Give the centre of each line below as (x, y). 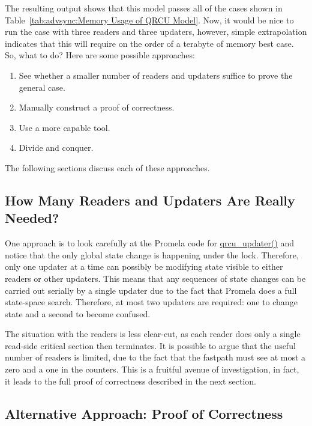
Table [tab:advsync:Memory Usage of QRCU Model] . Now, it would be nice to (149, 20)
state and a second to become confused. (78, 313)
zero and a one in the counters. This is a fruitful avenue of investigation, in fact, (152, 369)
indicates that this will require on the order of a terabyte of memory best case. (149, 43)
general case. (42, 87)
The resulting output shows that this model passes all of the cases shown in (144, 8)
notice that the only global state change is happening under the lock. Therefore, (152, 254)
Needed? (32, 218)
